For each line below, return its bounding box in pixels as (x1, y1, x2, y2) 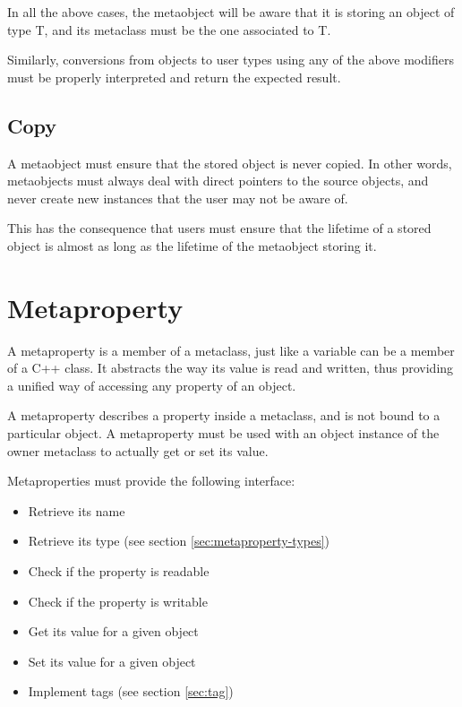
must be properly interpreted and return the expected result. (7, 67, 341, 86)
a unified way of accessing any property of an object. (7, 375, 296, 394)
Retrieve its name (28, 501, 125, 520)
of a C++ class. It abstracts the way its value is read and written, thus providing (7, 358, 454, 377)
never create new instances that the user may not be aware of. (7, 188, 348, 207)
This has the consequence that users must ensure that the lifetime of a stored (7, 219, 432, 237)
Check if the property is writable (28, 591, 208, 610)
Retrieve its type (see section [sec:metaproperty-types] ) (28, 531, 330, 550)
